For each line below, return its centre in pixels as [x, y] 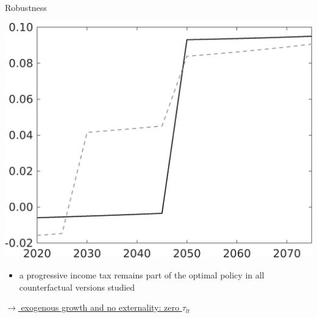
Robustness [26, 7]
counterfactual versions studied [77, 287]
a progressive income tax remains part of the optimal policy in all [142, 275]
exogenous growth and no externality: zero [100, 307]
